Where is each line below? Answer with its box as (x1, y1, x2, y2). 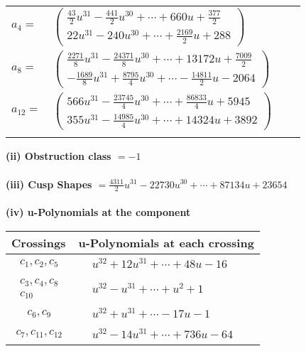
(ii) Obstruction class (6, 148, 111, 163)
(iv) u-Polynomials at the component (6, 204, 191, 219)
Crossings (11, 234, 66, 251)
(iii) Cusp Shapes (6, 176, 92, 191)
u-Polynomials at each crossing (78, 234, 254, 251)
